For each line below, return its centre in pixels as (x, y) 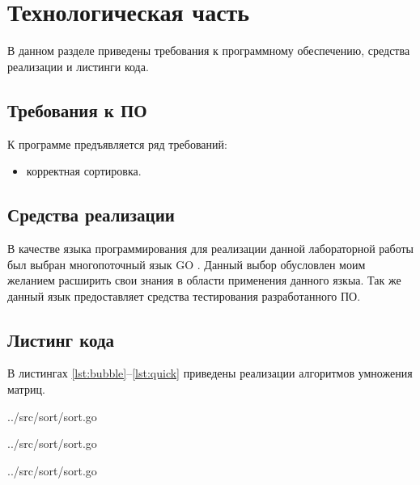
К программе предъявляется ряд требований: (117, 143)
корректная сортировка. (84, 171)
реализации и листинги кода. (78, 66)
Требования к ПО (77, 110)
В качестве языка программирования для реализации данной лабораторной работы (211, 248)
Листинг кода (61, 339)
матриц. (26, 389)
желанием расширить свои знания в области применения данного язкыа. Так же (204, 280)
